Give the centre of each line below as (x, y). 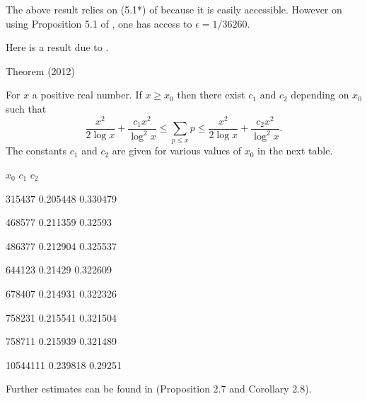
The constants (36, 151)
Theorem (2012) (41, 70)
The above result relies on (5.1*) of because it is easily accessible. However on (174, 9)
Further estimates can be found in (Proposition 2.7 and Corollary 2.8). (159, 389)
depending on (320, 95)
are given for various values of (177, 151)
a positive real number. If (87, 95)
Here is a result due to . (57, 47)
